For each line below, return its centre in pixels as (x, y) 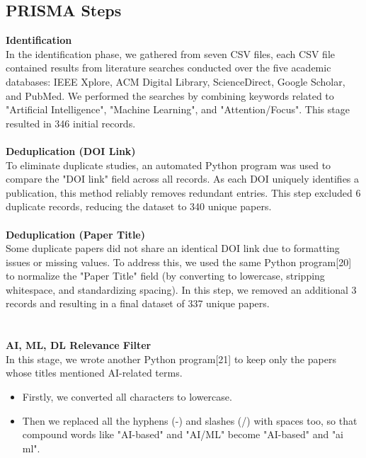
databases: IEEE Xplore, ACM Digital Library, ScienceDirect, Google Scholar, (176, 81)
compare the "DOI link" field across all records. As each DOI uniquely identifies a (183, 179)
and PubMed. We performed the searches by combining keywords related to (170, 95)
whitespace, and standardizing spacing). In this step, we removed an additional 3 (181, 289)
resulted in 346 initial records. (71, 123)
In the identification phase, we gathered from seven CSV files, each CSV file (170, 53)
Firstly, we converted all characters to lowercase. (127, 397)
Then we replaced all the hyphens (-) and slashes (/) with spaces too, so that (190, 420)
